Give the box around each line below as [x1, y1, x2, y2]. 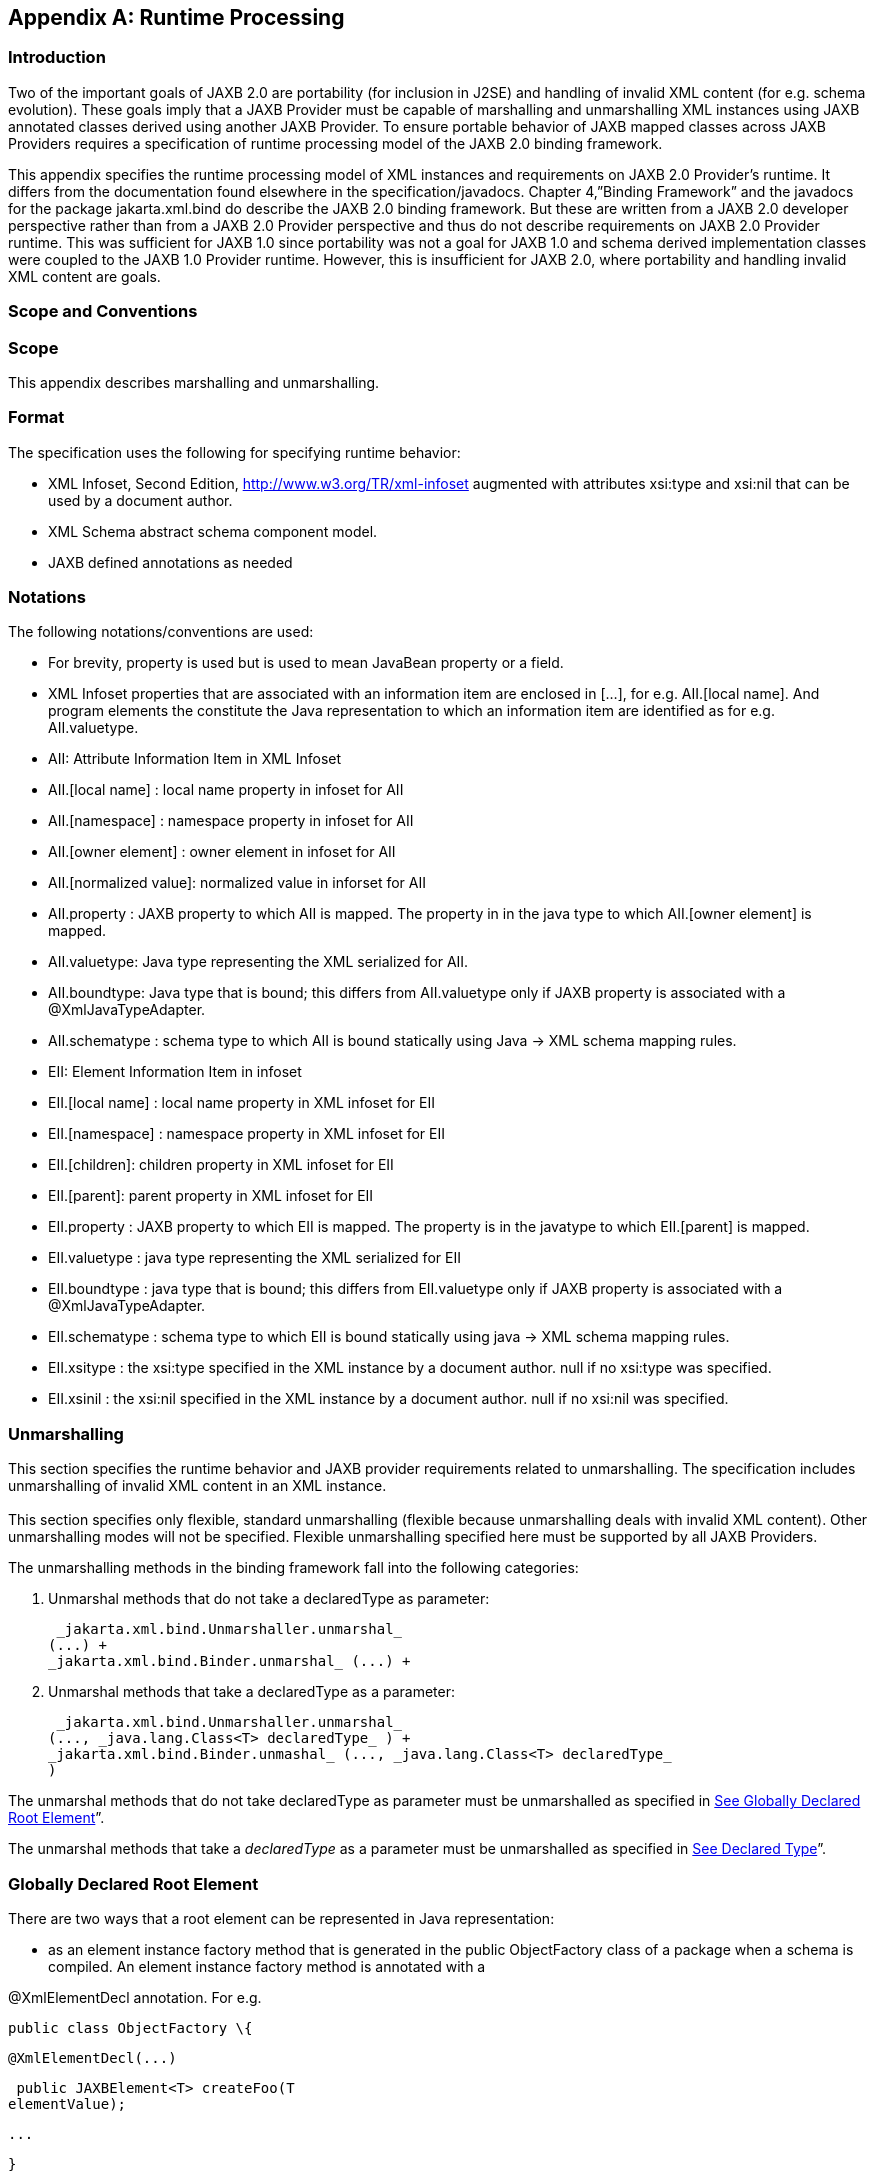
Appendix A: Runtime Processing [8, 5, 345, 30]
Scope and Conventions [8, 301, 198, 322]
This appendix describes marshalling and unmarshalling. [8, 373, 380, 391]
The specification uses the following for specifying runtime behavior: [8, 443, 461, 461]
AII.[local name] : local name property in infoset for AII [48, 781, 404, 799]
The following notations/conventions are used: [8, 623, 314, 641]
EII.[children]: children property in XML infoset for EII [48, 1156, 394, 1174]
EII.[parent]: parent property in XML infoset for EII [48, 1187, 374, 1205]
